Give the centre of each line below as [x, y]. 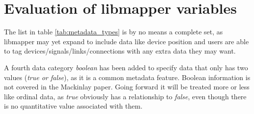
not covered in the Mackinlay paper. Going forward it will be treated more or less [127, 87]
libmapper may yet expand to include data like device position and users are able [127, 41]
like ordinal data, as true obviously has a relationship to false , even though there [125, 96]
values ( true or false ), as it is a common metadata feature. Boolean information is [127, 77]
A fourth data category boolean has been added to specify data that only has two [126, 67]
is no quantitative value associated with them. [73, 106]
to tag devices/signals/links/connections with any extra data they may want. [120, 51]
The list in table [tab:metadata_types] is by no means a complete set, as [113, 32]
